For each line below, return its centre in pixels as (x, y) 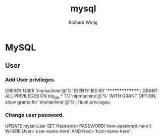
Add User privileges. (30, 80)
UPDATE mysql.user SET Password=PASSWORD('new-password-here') (78, 126)
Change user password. (35, 115)
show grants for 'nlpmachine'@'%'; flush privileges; (58, 102)
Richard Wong (83, 22)
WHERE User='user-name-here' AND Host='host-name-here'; (69, 131)
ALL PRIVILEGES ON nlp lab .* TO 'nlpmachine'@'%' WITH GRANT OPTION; (81, 96)
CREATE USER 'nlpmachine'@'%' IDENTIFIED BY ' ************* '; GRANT (81, 91)
